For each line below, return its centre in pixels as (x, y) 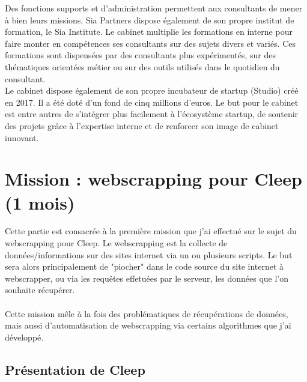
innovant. (22, 137)
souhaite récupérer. (40, 290)
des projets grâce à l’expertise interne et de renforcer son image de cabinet (142, 125)
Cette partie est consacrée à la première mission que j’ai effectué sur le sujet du (151, 231)
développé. (24, 337)
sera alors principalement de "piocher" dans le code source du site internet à (144, 266)
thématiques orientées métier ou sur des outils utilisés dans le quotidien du (142, 66)
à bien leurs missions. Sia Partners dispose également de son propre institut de (150, 20)
